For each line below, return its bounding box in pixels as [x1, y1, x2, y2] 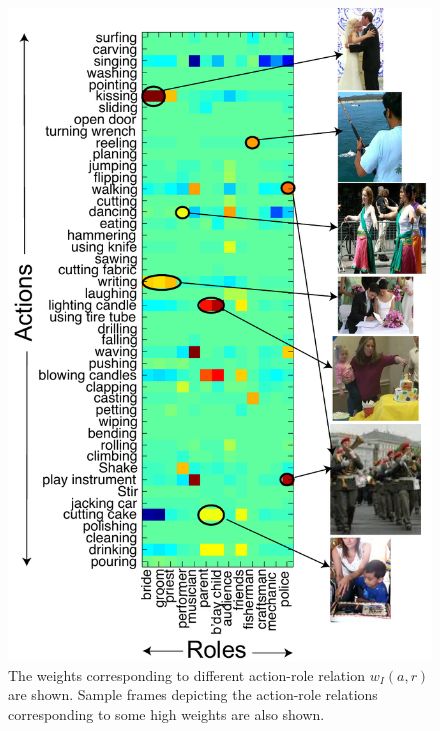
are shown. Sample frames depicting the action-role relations [8, 684, 378, 705]
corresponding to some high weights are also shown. [8, 704, 325, 725]
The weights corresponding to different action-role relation [8, 664, 365, 685]
